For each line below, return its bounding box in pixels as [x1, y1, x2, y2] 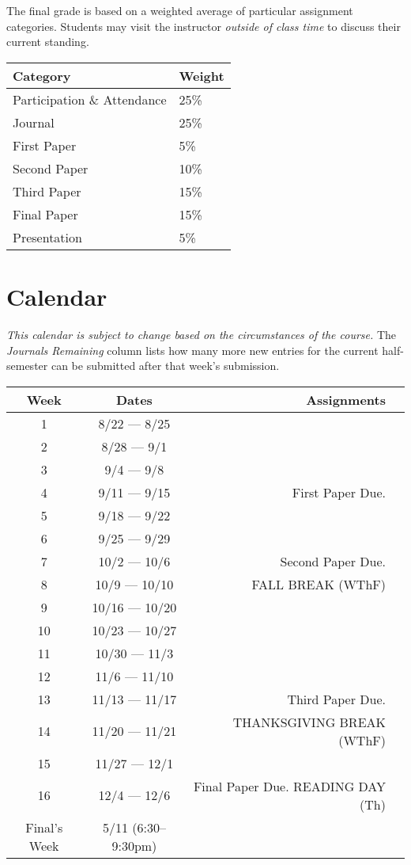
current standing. [6, 33, 89, 50]
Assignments [306, 390, 386, 409]
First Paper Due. [292, 482, 386, 501]
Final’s [25, 817, 63, 836]
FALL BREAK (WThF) [251, 574, 386, 593]
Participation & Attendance [13, 90, 167, 109]
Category [13, 66, 71, 85]
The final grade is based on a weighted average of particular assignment [6, 2, 353, 18]
